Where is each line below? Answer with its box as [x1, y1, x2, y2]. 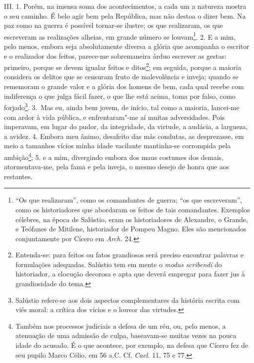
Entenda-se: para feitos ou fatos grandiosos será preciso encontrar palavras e [15, 250, 244, 260]
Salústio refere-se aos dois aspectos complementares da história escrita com [15, 295, 240, 305]
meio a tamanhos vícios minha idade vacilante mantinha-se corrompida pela [4, 140, 231, 151]
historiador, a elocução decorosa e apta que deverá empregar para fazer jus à [15, 269, 245, 279]
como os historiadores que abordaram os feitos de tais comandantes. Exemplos [15, 204, 250, 214]
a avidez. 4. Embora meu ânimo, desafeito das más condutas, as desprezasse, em [4, 131, 244, 141]
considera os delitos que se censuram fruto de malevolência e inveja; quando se [4, 71, 239, 82]
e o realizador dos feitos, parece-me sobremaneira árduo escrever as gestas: [4, 50, 227, 61]
